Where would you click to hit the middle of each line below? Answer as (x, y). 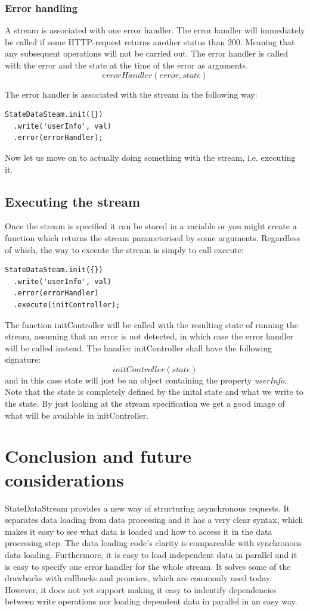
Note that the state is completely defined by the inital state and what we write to (154, 392)
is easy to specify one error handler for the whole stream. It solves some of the (148, 566)
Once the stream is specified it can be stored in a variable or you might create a (151, 226)
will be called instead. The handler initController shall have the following (138, 347)
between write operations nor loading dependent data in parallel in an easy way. (151, 601)
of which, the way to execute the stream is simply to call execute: (124, 249)
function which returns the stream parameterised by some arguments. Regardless (153, 237)
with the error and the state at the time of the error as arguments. (127, 65)
